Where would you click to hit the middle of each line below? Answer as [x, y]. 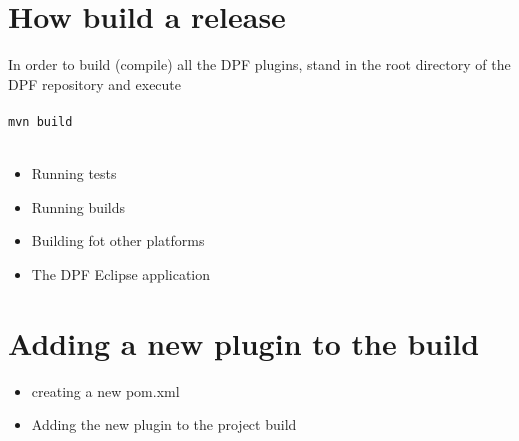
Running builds [78, 206]
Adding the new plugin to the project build [164, 424]
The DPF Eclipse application [121, 273]
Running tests [74, 173]
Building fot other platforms [118, 240]
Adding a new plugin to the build [244, 342]
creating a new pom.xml [105, 390]
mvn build [40, 121]
